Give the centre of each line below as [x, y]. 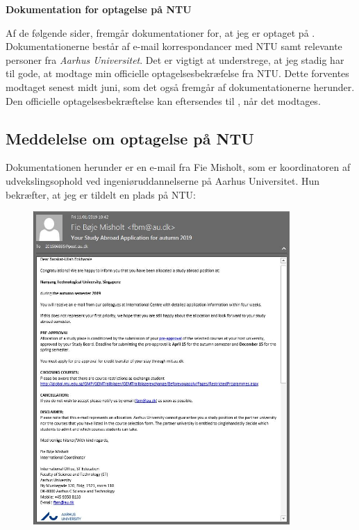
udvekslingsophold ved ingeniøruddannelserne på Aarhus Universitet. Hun [163, 180]
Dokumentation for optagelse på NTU [99, 9]
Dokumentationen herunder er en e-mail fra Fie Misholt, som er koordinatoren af [178, 167]
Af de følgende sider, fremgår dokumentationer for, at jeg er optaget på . [160, 32]
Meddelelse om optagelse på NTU [130, 138]
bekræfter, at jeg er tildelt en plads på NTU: [101, 194]
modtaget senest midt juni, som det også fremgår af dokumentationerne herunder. [180, 86]
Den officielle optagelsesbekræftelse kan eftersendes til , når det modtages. [163, 100]
